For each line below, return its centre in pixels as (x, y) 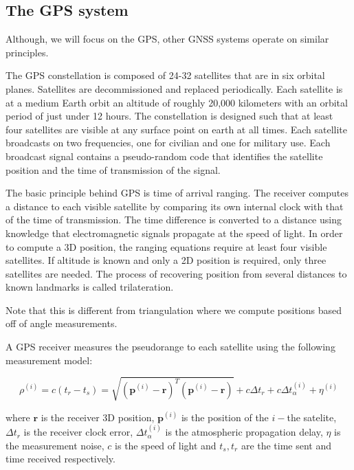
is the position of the (225, 417)
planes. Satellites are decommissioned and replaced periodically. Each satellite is (174, 88)
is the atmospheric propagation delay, (244, 432)
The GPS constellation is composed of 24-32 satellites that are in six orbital (165, 75)
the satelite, (312, 417)
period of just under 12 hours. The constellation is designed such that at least (169, 116)
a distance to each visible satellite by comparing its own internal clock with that (175, 206)
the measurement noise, (55, 445)
